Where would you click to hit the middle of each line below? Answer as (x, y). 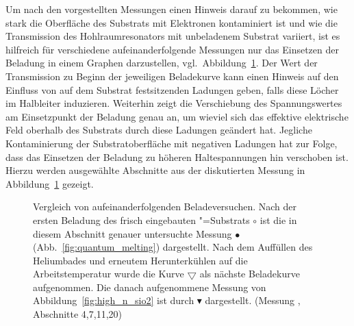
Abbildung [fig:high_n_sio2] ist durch (114, 300)
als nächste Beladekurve (250, 274)
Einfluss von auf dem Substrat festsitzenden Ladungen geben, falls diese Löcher (172, 89)
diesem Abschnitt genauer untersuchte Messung (132, 233)
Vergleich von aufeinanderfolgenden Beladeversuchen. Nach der (165, 206)
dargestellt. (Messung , (253, 300)
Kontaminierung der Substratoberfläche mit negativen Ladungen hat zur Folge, (172, 143)
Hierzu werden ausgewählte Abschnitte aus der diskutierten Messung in (155, 170)
